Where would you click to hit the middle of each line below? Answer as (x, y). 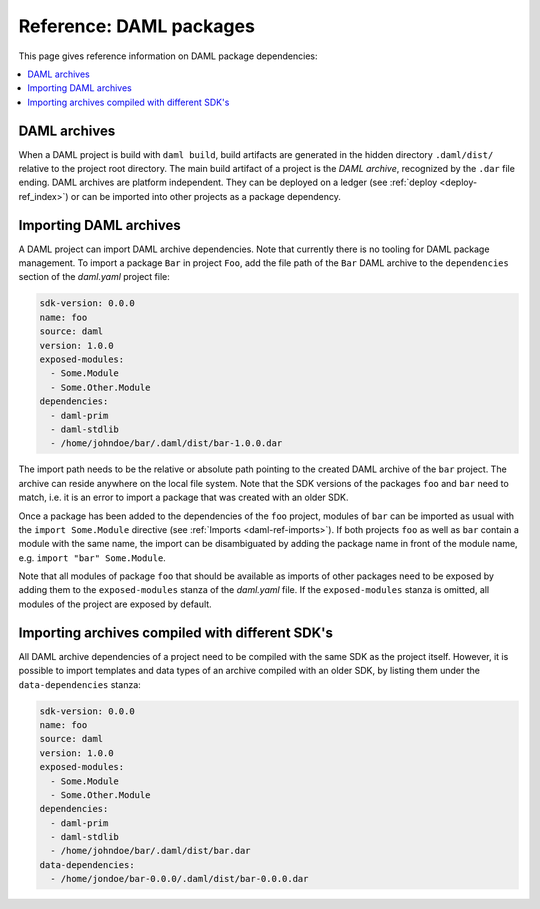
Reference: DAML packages (136, 26)
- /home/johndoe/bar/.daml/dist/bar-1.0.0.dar (166, 443)
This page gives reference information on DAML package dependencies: (168, 56)
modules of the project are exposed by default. (115, 604)
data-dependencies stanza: (80, 684)
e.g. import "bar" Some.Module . (92, 557)
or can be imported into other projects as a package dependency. (206, 196)
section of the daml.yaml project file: (94, 277)
